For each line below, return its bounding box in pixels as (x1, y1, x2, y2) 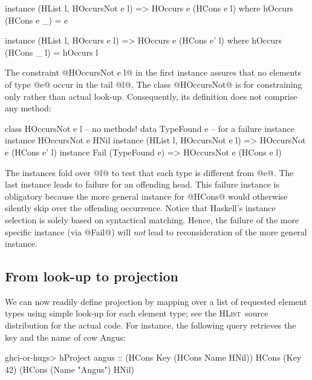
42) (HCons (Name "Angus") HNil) (5, 362, 135, 375)
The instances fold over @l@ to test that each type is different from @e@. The (5, 166, 294, 179)
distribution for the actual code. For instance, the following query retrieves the (5, 319, 296, 332)
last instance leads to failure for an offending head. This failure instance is (5, 178, 280, 191)
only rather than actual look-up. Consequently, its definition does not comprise (5, 90, 297, 102)
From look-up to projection (5, 267, 178, 286)
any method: (5, 102, 51, 114)
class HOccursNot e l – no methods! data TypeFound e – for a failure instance (5, 122, 295, 134)
